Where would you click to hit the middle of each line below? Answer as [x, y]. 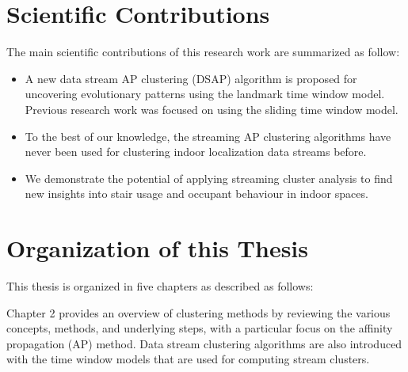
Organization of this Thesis [157, 248]
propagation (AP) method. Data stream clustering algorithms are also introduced [204, 343]
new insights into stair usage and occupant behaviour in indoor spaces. [196, 194]
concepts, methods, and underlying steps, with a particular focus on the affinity [200, 328]
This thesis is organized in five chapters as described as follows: [160, 286]
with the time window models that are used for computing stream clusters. [188, 359]
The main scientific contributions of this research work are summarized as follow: [203, 52]
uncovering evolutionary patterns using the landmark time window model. [205, 94]
